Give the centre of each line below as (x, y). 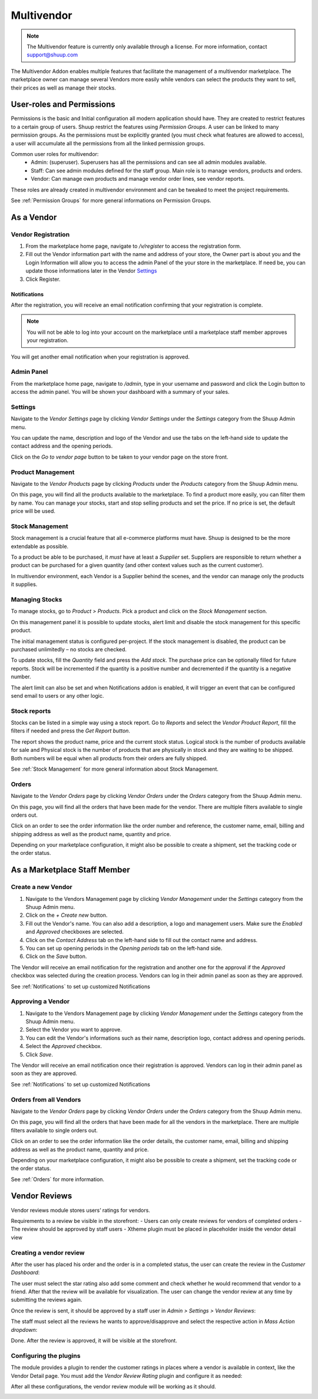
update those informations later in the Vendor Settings (91, 271)
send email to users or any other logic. (57, 695)
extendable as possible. (40, 546)
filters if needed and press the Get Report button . (71, 731)
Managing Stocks (37, 599)
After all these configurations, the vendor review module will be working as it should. (113, 1386)
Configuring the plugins (46, 1355)
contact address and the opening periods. (62, 446)
